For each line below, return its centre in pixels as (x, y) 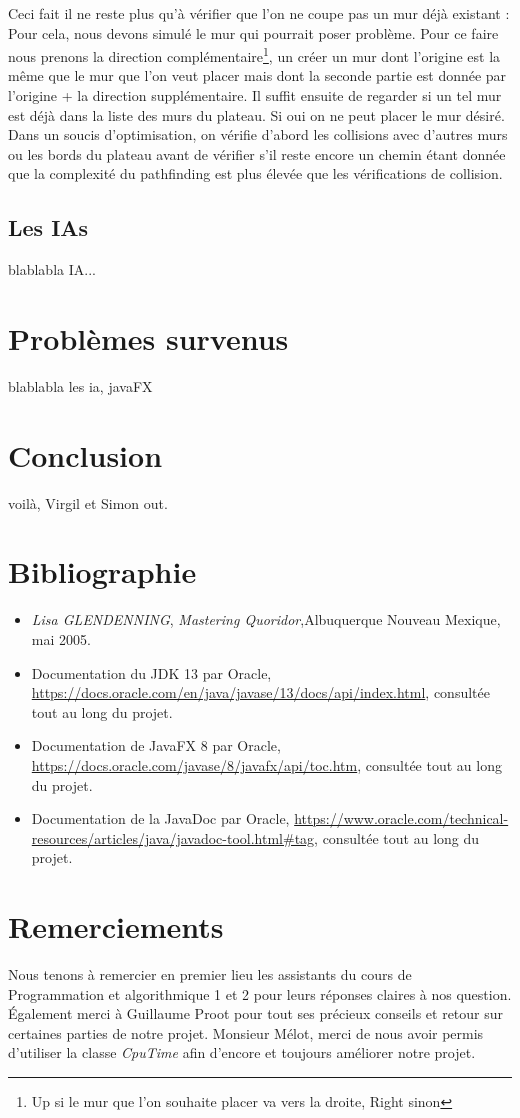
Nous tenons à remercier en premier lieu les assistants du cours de (210, 974)
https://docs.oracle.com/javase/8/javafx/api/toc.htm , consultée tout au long (266, 764)
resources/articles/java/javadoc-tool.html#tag (173, 837)
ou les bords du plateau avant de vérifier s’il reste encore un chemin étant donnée (257, 153)
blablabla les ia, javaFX (80, 385)
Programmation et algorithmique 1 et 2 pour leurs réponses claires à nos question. (260, 993)
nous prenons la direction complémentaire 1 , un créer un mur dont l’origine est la (254, 54)
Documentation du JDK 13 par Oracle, (151, 672)
